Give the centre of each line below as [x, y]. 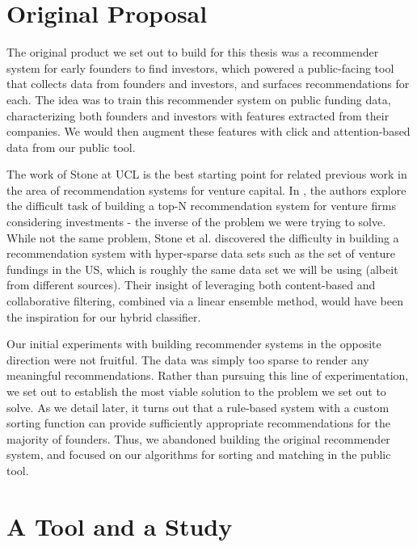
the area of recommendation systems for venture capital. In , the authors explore [206, 189]
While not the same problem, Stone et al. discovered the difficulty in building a [203, 237]
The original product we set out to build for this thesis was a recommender [193, 52]
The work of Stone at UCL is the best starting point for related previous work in [207, 174]
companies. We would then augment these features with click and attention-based [208, 131]
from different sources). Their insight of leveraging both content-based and [191, 285]
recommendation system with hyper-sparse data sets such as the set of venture [201, 253]
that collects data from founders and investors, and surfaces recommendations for [208, 84]
